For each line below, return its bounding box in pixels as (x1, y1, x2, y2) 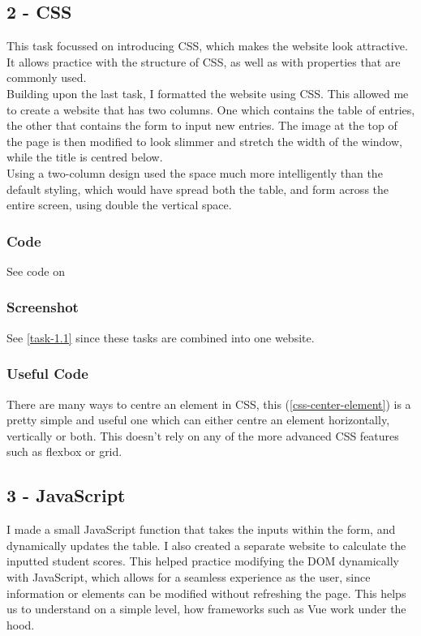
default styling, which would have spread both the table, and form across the (6, 180, 389, 197)
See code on (6, 262, 65, 279)
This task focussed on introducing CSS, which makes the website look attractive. (6, 37, 408, 54)
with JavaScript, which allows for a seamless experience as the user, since (6, 568, 371, 585)
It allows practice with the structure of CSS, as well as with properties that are (6, 53, 401, 70)
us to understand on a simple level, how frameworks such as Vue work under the (6, 600, 406, 617)
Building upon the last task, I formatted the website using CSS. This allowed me (6, 84, 409, 101)
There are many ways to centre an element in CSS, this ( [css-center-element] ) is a (6, 395, 411, 412)
